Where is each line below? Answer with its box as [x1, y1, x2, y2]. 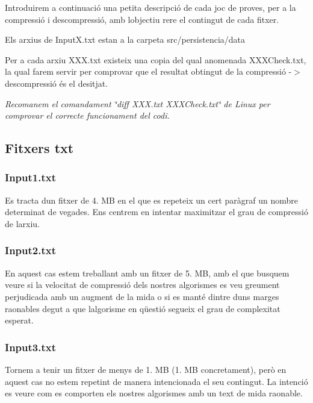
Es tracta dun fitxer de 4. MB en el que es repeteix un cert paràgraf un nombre [5, 193, 298, 206]
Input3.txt [5, 339, 56, 354]
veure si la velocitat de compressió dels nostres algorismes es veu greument [5, 278, 280, 291]
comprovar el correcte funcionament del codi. [5, 109, 170, 122]
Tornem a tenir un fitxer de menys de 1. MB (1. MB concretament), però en [5, 363, 287, 375]
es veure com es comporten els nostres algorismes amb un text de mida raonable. [5, 387, 303, 399]
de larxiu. [5, 217, 40, 230]
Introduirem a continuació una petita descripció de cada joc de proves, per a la [5, 1, 296, 13]
